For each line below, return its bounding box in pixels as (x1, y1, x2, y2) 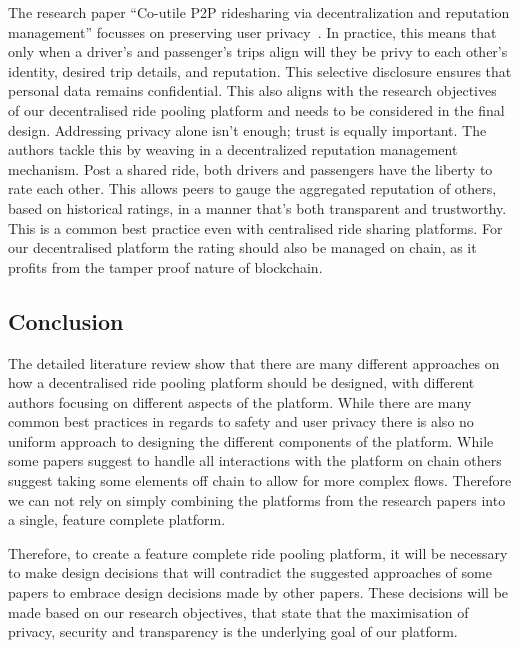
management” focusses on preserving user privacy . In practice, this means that (8, 21, 497, 42)
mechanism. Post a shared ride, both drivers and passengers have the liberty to (8, 158, 493, 179)
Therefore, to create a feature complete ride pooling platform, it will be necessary (8, 542, 508, 563)
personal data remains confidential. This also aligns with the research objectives (8, 80, 497, 101)
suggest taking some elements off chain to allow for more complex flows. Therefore (8, 470, 512, 491)
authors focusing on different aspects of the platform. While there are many (8, 391, 472, 412)
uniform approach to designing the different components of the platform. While (8, 430, 494, 451)
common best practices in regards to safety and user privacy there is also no (8, 411, 474, 432)
